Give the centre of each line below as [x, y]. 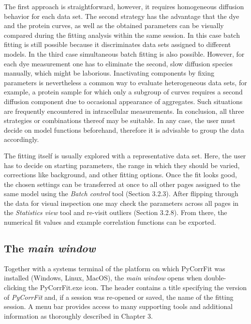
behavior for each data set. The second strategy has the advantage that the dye [122, 16]
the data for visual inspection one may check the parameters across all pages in [121, 203]
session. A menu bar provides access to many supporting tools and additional [118, 306]
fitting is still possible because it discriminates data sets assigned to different [118, 44]
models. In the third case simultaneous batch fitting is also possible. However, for [124, 54]
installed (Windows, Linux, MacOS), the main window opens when [103, 278]
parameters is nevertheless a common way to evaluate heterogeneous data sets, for [125, 82]
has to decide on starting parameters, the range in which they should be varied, [122, 165]
